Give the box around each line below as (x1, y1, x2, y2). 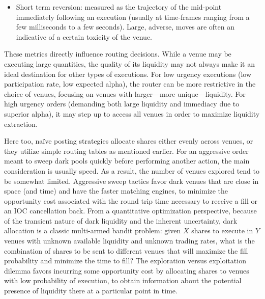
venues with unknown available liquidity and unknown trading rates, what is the (4, 235, 255, 246)
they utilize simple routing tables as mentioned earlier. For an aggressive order (4, 145, 249, 156)
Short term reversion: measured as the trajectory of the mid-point (16, 2, 222, 12)
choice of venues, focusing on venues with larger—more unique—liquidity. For (4, 88, 246, 99)
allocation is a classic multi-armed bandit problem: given (4, 225, 181, 236)
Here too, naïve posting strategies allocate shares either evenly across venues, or (4, 135, 253, 146)
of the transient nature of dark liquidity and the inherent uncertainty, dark (4, 215, 238, 226)
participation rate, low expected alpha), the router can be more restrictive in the (4, 78, 256, 89)
